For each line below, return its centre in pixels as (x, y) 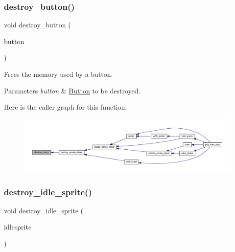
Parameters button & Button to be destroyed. (72, 90)
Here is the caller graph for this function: (66, 107)
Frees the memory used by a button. (59, 74)
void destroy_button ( (37, 25)
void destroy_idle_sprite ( (44, 210)
